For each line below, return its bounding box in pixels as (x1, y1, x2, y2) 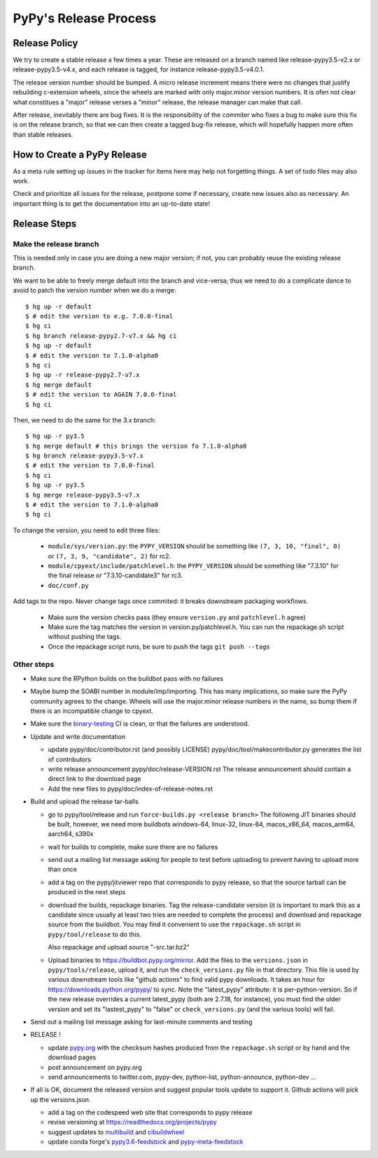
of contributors (48, 755, 91, 763)
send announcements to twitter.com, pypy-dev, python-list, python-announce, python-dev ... (48, 1073, 316, 1081)
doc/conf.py (48, 581, 89, 589)
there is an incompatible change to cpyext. (30, 707, 154, 715)
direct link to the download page (48, 775, 141, 783)
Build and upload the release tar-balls (30, 798, 139, 806)
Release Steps (13, 218, 77, 230)
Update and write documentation (30, 732, 126, 741)
